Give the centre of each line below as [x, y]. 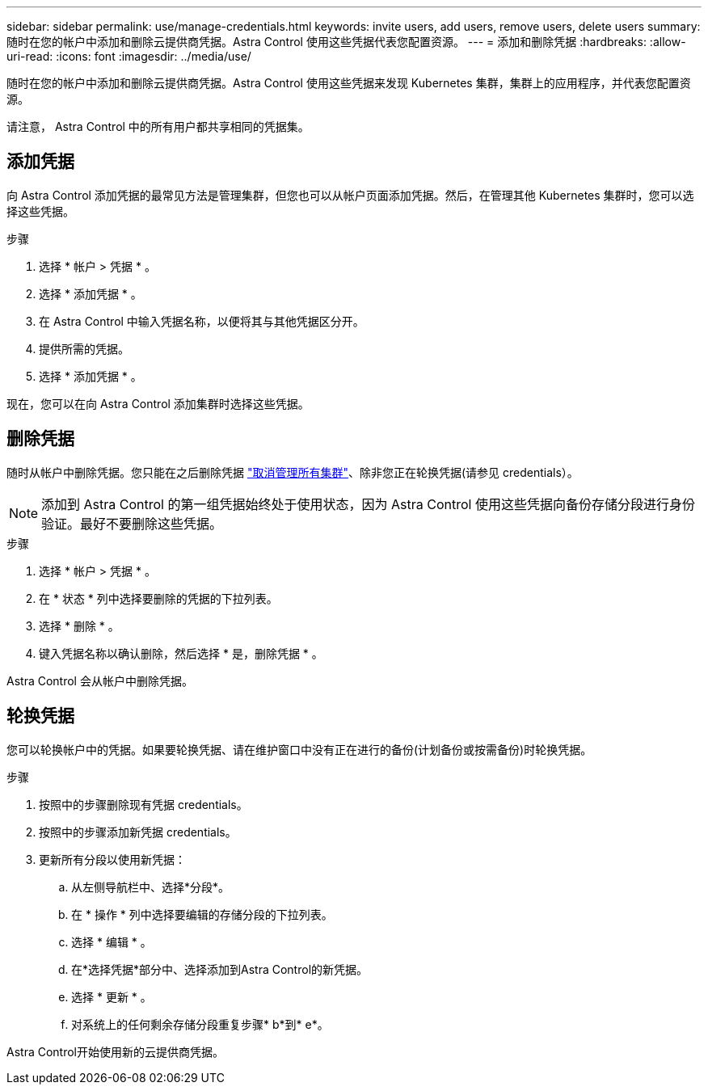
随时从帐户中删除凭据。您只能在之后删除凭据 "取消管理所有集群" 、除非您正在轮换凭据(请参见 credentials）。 [293, 472]
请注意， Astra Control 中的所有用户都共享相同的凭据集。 [158, 126]
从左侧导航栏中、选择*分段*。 [151, 887]
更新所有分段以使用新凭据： [112, 859]
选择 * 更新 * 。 [112, 996]
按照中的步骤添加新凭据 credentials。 [138, 832]
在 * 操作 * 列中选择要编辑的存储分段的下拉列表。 [202, 914]
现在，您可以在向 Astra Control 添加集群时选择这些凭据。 [158, 403]
